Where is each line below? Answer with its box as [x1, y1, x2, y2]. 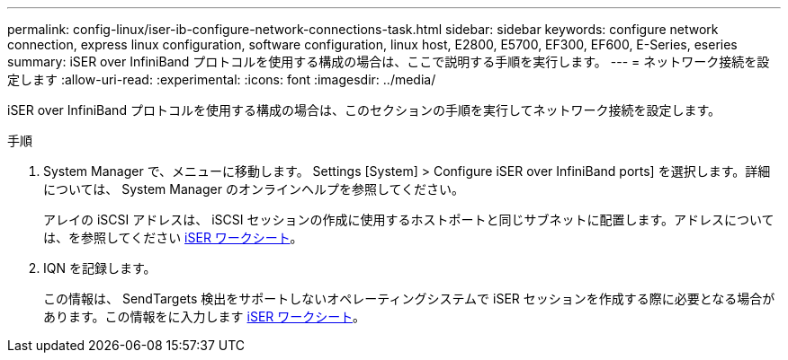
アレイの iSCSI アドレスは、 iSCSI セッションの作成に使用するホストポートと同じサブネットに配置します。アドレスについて [43, 212, 775, 227]
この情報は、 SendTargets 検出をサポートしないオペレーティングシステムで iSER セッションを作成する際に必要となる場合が [43, 291, 775, 306]
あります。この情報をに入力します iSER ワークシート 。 [43, 309, 366, 324]
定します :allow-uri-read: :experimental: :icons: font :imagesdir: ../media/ [7, 72, 436, 87]
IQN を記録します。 [43, 260, 157, 276]
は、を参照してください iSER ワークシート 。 [43, 230, 303, 245]
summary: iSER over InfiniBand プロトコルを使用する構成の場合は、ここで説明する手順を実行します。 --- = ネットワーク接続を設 [7, 54, 770, 69]
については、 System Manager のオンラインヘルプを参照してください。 [43, 181, 465, 197]
